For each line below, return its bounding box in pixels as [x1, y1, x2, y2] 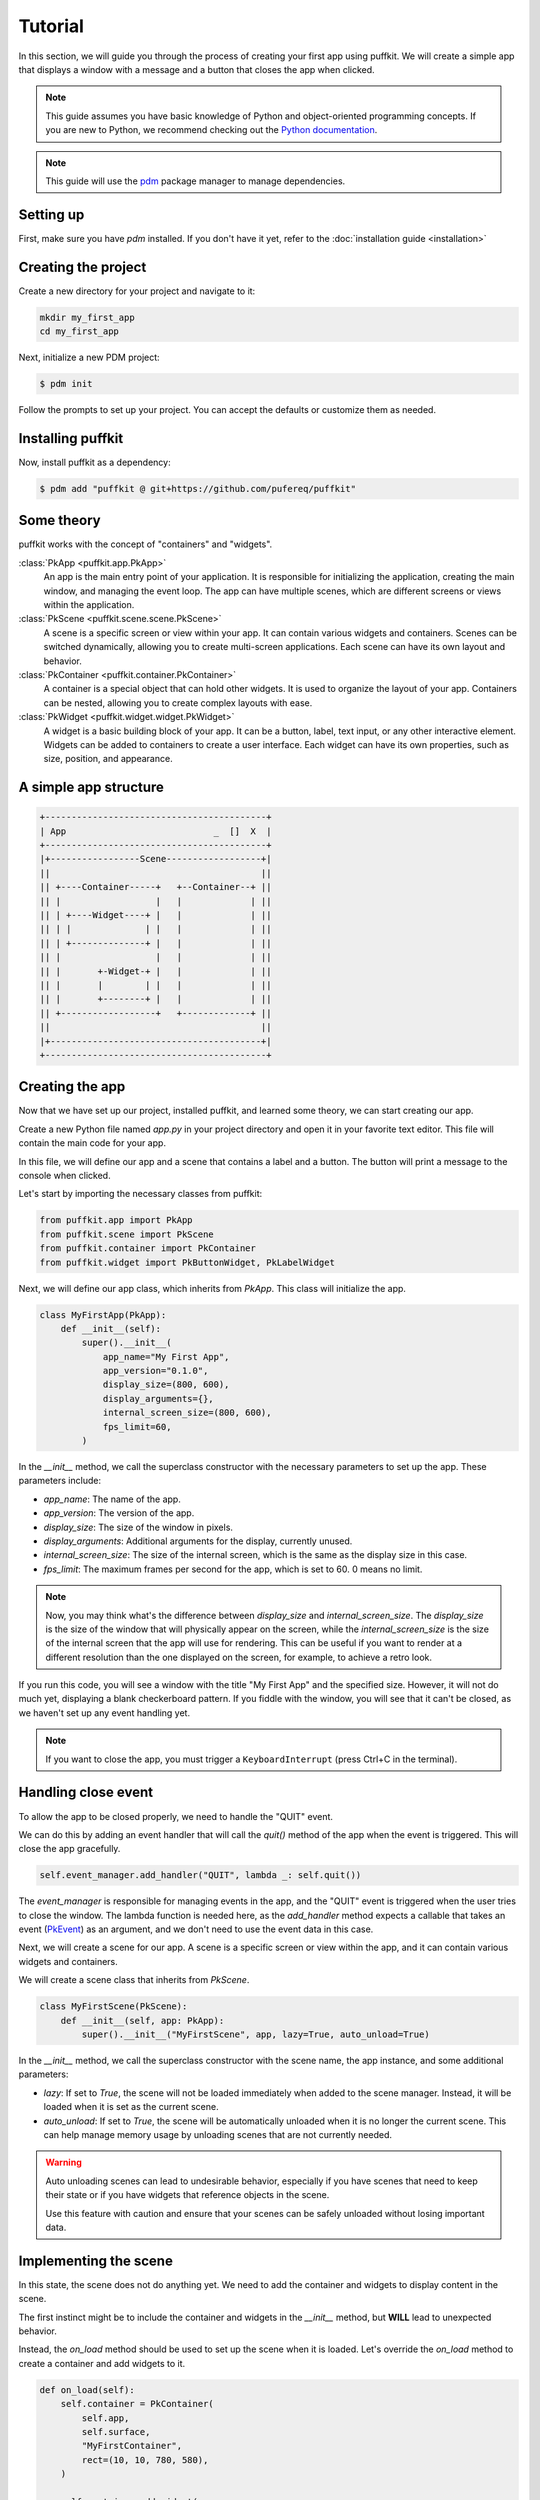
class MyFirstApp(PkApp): [39, 1309, 167, 1320]
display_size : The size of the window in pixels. [43, 1521, 234, 1533]
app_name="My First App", [102, 1351, 230, 1362]
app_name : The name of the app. [43, 1493, 182, 1505]
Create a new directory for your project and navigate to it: [18, 285, 256, 297]
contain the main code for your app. [18, 1137, 167, 1149]
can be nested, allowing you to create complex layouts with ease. [43, 696, 313, 709]
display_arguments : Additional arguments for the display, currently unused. [43, 1535, 353, 1547]
